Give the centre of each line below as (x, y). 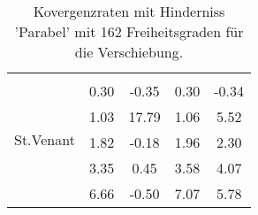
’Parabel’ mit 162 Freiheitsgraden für (129, 31)
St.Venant (45, 139)
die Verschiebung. (129, 52)
